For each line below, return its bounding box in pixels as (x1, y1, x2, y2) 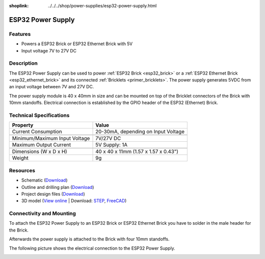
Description (9, 60, 38, 67)
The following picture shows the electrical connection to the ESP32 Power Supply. (9, 245, 175, 251)
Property (12, 122, 34, 129)
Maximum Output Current (12, 141, 71, 148)
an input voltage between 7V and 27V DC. (9, 84, 94, 90)
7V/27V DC (95, 135, 121, 142)
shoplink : (9, 3, 29, 8)
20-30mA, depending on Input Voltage (95, 128, 185, 135)
